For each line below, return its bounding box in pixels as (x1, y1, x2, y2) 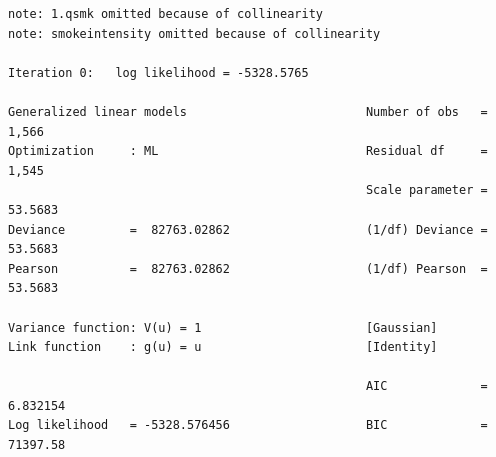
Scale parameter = (365, 183, 488, 198)
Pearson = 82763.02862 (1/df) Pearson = (8, 261, 488, 276)
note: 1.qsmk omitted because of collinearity (8, 7, 323, 21)
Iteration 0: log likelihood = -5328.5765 (8, 65, 309, 80)
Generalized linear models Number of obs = (8, 104, 488, 119)
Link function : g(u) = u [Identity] (8, 340, 438, 355)
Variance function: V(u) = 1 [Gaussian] (8, 320, 438, 335)
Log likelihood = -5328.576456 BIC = (8, 418, 488, 433)
